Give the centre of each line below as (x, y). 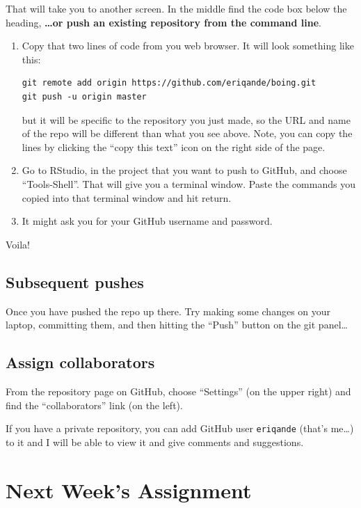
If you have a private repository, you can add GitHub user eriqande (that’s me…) (180, 428)
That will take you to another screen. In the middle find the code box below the (176, 8)
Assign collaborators (80, 362)
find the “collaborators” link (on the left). (94, 405)
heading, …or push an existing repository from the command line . (163, 22)
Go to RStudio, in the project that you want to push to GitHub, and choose (184, 170)
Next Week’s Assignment (129, 490)
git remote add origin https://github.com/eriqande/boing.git (169, 83)
